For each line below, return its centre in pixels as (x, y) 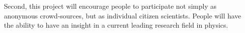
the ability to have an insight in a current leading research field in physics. (116, 25)
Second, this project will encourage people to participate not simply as (110, 6)
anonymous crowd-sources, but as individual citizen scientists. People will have (122, 15)
